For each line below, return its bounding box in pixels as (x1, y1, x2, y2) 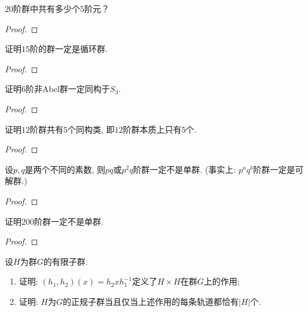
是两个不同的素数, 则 (25, 163, 106, 175)
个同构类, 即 (68, 123, 115, 135)
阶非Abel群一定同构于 (26, 82, 110, 95)
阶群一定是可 (253, 163, 304, 175)
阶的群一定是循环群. (30, 42, 108, 55)
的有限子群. (43, 255, 88, 267)
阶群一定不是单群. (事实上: (133, 163, 236, 175)
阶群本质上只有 (123, 123, 182, 135)
